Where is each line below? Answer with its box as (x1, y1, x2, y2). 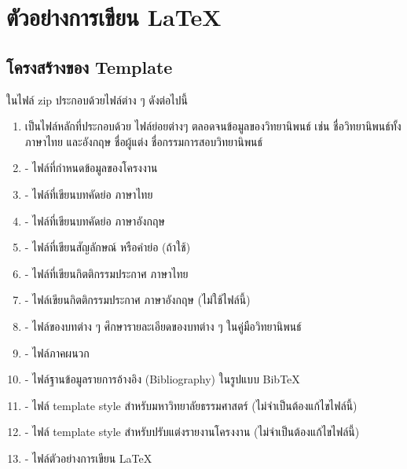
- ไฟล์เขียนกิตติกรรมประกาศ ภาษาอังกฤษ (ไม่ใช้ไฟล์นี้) (24, 291, 251, 308)
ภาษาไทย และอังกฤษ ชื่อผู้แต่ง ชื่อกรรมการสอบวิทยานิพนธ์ (24, 133, 263, 149)
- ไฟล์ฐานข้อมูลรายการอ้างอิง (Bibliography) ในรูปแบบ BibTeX (24, 371, 300, 387)
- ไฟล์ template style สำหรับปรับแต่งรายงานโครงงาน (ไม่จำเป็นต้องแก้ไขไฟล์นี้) (24, 423, 360, 440)
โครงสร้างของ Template (6, 54, 173, 79)
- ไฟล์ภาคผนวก (24, 344, 90, 361)
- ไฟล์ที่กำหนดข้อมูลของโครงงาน (24, 159, 158, 176)
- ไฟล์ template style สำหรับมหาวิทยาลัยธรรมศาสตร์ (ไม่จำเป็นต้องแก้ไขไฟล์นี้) (24, 397, 357, 413)
